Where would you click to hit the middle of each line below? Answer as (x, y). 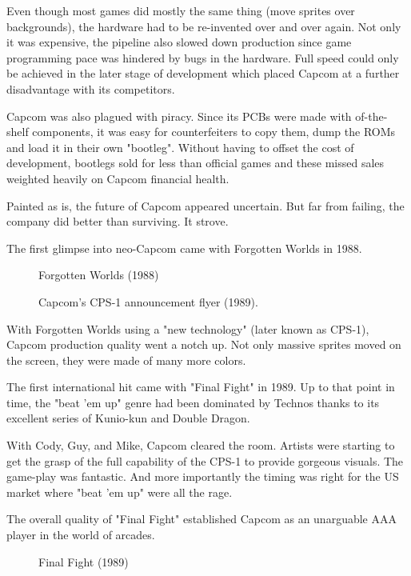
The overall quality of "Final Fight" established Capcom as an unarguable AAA (202, 519)
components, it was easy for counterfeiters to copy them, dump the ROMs (214, 132)
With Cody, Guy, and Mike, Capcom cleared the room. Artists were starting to (201, 445)
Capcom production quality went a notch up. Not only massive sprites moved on (204, 344)
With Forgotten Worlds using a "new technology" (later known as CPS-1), (188, 328)
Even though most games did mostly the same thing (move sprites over (181, 10)
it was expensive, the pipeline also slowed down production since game (179, 42)
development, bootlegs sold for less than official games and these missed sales (196, 163)
